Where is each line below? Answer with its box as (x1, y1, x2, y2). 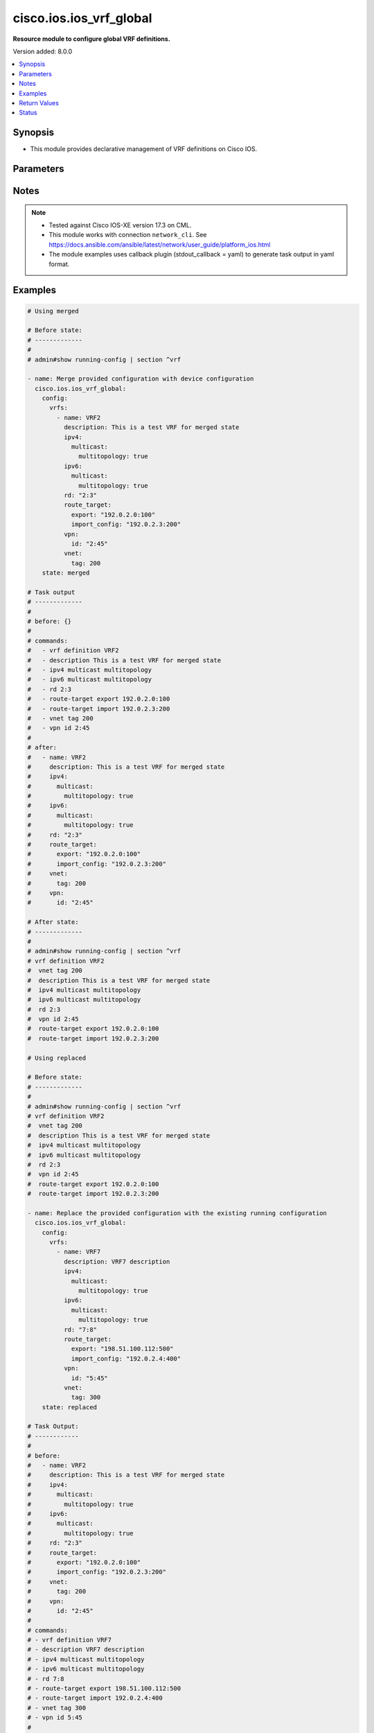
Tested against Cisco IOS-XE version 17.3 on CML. (48, 221, 192, 229)
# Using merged (27, 307, 79, 315)
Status (19, 108, 37, 117)
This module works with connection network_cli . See (48, 231, 207, 239)
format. (48, 260, 70, 268)
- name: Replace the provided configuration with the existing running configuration (27, 1209, 327, 1217)
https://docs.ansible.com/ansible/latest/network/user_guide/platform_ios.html (48, 240, 271, 249)
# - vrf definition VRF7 (27, 1636, 112, 1644)
